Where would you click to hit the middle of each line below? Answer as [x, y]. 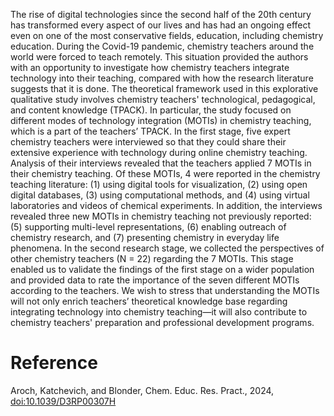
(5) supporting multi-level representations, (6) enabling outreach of [148, 227]
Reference [54, 363]
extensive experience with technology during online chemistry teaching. [159, 152]
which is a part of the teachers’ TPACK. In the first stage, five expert [150, 131]
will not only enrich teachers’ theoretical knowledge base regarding [149, 301]
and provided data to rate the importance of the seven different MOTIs [155, 280]
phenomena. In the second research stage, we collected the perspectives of [167, 248]
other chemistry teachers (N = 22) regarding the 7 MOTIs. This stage [152, 258]
